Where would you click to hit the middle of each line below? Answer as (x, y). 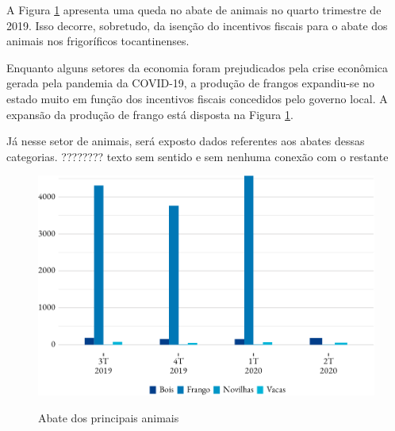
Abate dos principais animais (109, 417)
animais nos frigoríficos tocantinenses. (98, 41)
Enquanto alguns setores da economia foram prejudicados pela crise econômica (197, 67)
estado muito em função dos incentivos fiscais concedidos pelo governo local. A (197, 98)
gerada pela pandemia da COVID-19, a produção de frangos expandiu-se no (191, 83)
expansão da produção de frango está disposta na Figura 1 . (150, 114)
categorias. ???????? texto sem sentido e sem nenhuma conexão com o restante (197, 156)
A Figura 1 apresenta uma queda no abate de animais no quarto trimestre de (194, 10)
